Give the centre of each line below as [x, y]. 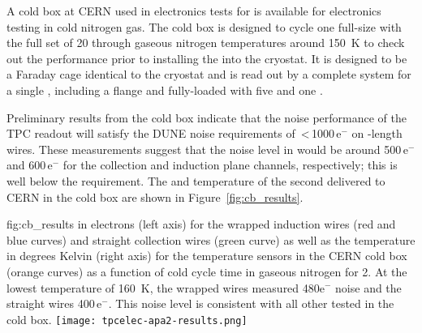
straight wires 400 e [54, 303]
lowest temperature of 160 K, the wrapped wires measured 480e [166, 287]
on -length [377, 133]
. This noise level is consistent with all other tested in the [251, 303]
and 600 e [30, 165]
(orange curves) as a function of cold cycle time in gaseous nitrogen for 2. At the [207, 271]
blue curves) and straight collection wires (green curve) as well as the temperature [211, 239]
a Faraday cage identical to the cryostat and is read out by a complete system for [209, 74]
